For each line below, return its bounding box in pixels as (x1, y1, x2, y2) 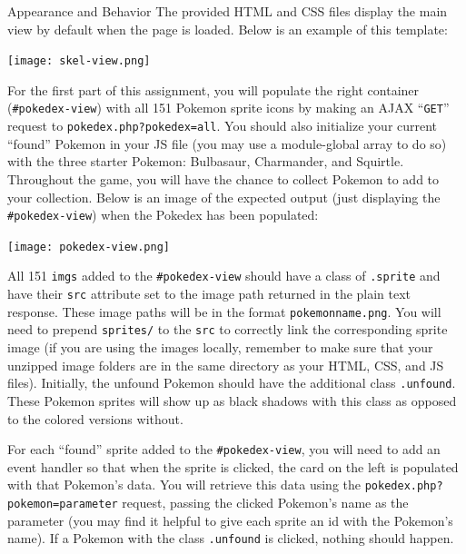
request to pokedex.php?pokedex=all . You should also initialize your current (7, 116, 438, 135)
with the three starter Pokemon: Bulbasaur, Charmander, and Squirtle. (7, 152, 404, 171)
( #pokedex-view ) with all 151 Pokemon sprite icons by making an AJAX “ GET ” (7, 98, 450, 117)
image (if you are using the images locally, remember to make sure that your (7, 338, 433, 357)
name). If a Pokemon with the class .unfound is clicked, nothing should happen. (7, 529, 454, 548)
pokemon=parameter (7, 498, 118, 510)
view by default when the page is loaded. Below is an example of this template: (7, 19, 448, 38)
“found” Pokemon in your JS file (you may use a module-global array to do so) (7, 134, 447, 153)
